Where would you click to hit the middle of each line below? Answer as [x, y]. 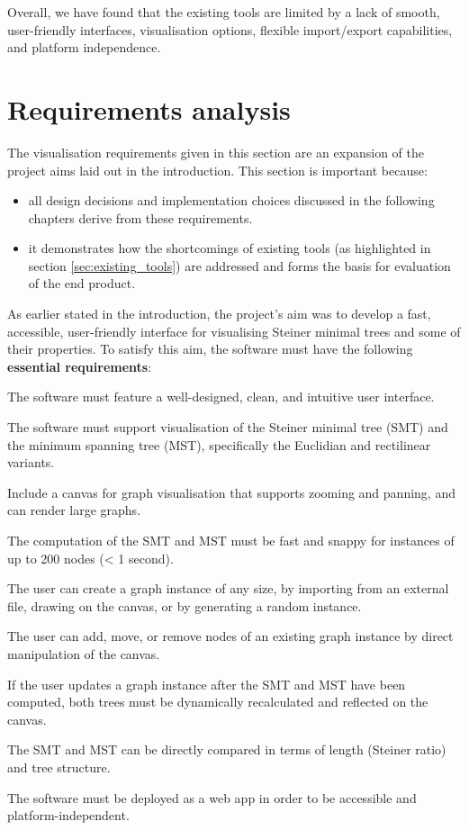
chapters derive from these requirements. [140, 217]
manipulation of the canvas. [84, 653]
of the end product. [82, 283]
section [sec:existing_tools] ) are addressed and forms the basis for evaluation [239, 265]
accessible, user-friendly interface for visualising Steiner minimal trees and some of [234, 331]
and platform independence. [84, 47]
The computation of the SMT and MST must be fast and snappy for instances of [231, 540]
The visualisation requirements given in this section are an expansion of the [216, 152]
